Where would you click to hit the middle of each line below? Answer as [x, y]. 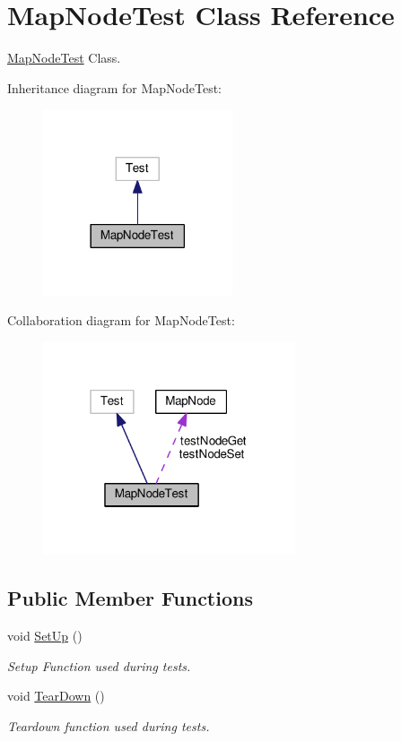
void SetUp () [45, 635]
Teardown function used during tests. [109, 725]
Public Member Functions [130, 598]
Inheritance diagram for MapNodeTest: [114, 87]
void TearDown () [56, 696]
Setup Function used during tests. [99, 665]
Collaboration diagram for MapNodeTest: [121, 320]
